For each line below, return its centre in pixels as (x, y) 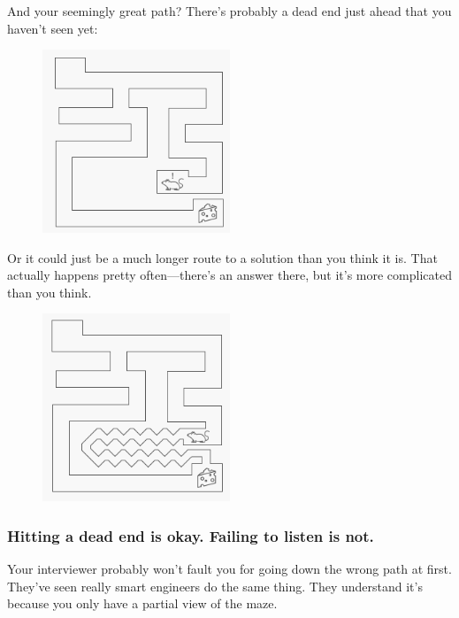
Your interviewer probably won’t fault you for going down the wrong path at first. (229, 569)
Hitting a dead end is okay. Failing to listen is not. (191, 535)
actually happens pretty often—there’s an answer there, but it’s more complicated (229, 275)
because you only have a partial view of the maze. (142, 603)
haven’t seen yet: (53, 28)
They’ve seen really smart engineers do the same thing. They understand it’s (215, 586)
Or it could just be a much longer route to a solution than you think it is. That (222, 257)
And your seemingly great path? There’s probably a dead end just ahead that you (229, 11)
